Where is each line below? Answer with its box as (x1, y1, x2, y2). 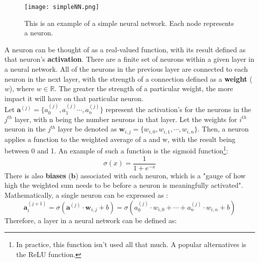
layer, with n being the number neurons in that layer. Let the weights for (14, 114, 237, 124)
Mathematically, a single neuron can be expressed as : (4, 189, 168, 200)
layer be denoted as (58, 124, 117, 134)
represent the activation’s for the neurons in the (105, 104, 252, 115)
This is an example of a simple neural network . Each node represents (24, 17, 234, 28)
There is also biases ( (4, 170, 72, 180)
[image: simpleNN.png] (24, 3, 99, 10)
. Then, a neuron (197, 124, 249, 134)
